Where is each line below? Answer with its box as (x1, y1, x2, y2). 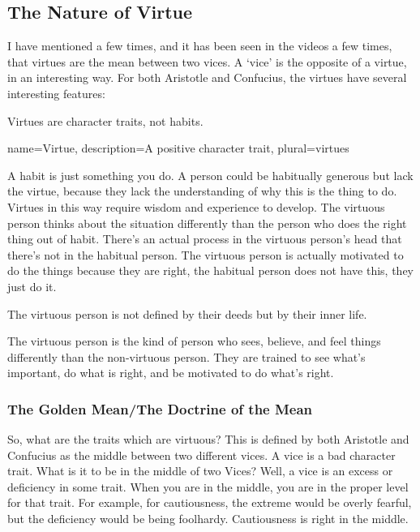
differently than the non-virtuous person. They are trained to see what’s (7, 348, 366, 365)
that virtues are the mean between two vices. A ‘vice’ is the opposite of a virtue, (7, 53, 407, 70)
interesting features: (7, 84, 105, 101)
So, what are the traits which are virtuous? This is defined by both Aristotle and (7, 431, 409, 448)
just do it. (7, 277, 57, 294)
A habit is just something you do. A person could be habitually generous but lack (7, 166, 414, 183)
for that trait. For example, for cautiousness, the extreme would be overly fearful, (7, 494, 412, 511)
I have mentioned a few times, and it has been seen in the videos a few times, (7, 37, 392, 54)
